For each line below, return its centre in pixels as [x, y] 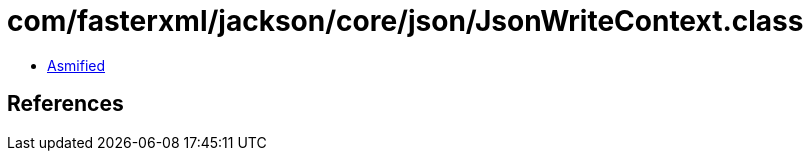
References [65, 104]
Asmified [76, 65]
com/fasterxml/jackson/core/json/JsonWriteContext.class [405, 21]
